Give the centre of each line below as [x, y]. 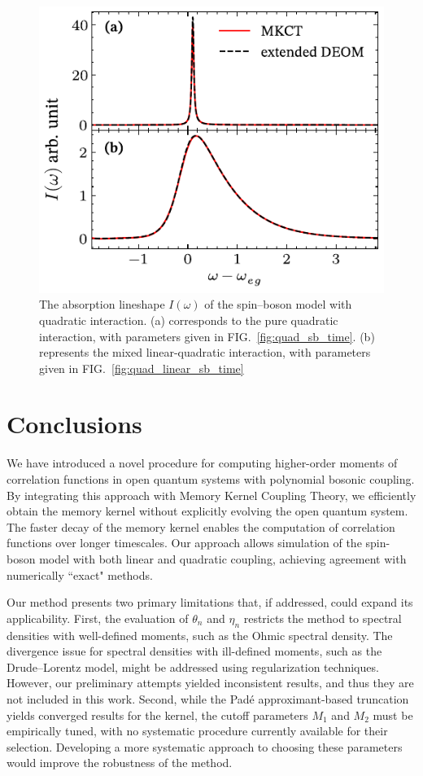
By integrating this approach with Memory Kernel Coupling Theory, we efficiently [211, 495]
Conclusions [74, 424]
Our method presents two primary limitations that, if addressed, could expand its [210, 602]
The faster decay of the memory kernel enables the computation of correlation [201, 526]
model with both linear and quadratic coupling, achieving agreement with [223, 558]
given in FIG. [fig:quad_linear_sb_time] [142, 368]
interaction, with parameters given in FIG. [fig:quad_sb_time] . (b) [207, 336]
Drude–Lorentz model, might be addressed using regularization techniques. [193, 666]
